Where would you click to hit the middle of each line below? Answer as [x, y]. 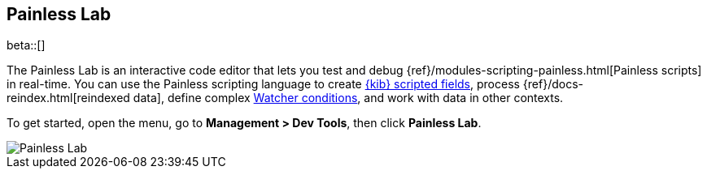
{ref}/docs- [553, 84]
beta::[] [26, 45]
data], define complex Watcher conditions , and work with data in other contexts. [348, 98]
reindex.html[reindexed [68, 98]
